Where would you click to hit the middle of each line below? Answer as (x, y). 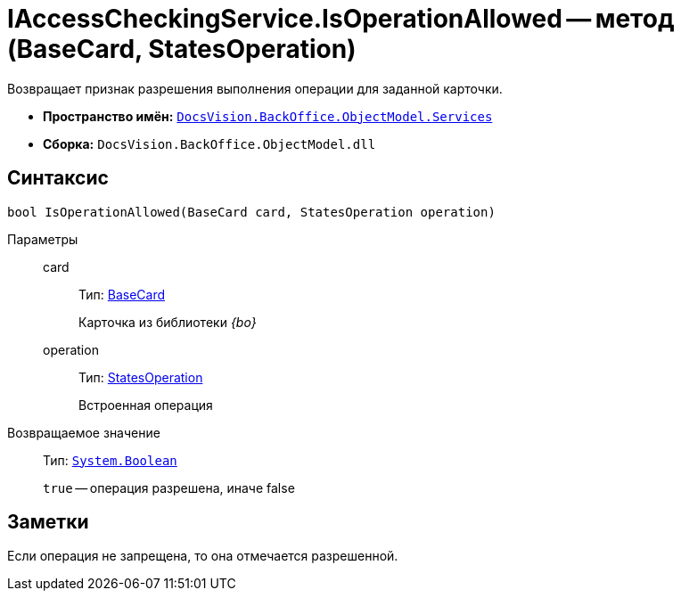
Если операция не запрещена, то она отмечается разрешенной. (203, 556)
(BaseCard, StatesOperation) (182, 49)
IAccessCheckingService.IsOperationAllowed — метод (341, 19)
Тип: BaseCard (122, 294)
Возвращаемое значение (84, 432)
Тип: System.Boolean (110, 460)
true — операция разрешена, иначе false (169, 487)
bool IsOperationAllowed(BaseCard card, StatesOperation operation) (251, 212)
